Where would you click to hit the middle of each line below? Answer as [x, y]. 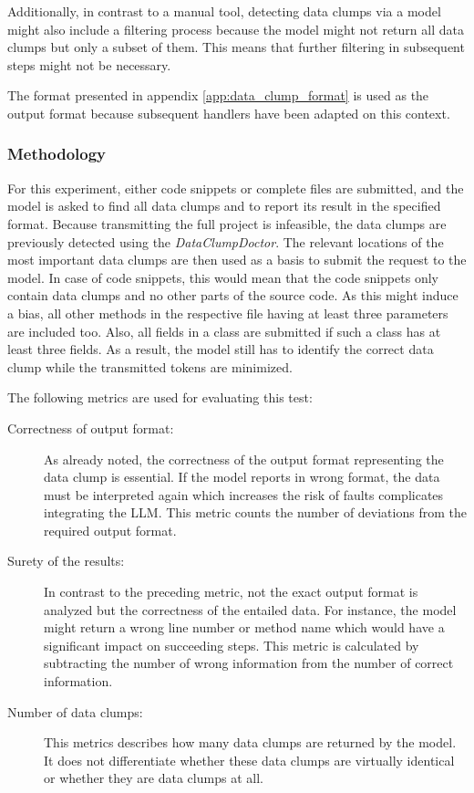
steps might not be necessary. [89, 64]
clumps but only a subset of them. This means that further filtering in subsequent [236, 47]
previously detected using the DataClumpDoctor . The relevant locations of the [226, 241]
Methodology [57, 154]
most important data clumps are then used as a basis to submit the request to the [237, 260]
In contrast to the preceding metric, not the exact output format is [231, 592]
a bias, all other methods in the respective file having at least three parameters [228, 313]
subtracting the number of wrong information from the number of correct [249, 663]
